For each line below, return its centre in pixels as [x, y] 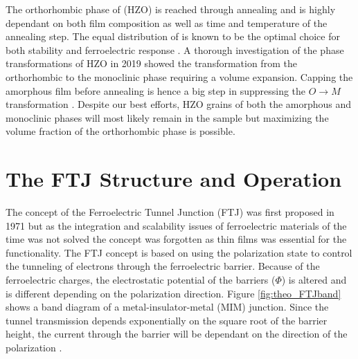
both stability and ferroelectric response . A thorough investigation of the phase [175, 49]
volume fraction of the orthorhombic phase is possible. [120, 131]
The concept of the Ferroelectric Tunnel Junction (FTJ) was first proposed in [170, 212]
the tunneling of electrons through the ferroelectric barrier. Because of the [163, 266]
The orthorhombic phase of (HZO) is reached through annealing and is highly [171, 9]
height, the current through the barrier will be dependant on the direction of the [177, 334]
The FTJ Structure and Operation [174, 179]
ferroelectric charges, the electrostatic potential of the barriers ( [141, 280]
